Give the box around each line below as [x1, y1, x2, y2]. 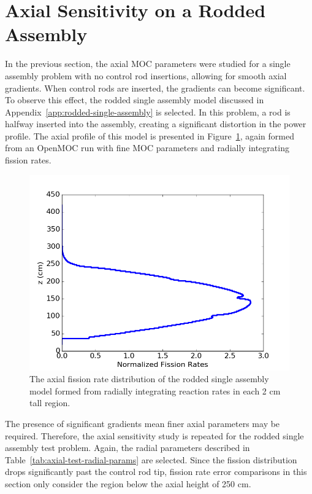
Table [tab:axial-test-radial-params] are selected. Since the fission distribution [5, 453, 297, 466]
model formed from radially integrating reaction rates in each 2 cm [29, 384, 281, 397]
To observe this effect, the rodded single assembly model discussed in [5, 93, 264, 106]
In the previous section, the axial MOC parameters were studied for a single [5, 57, 291, 70]
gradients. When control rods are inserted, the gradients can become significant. [5, 81, 305, 94]
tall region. [29, 396, 70, 409]
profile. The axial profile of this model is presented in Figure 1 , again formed [5, 129, 294, 142]
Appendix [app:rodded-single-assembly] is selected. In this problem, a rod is [5, 105, 291, 118]
